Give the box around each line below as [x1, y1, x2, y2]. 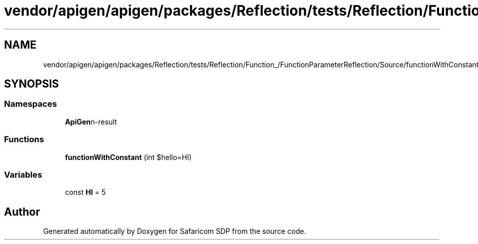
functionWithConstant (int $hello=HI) [65, 152, 192, 161]
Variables [4, 169, 43, 180]
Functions [4, 134, 44, 145]
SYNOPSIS [4, 77, 59, 91]
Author [4, 205, 40, 218]
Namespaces [4, 99, 57, 109]
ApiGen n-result [65, 117, 117, 126]
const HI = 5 [65, 188, 106, 197]
